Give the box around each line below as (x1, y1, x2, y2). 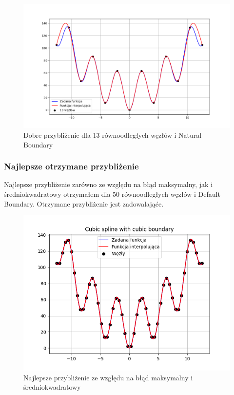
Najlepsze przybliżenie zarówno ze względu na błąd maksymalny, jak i (4, 179, 213, 189)
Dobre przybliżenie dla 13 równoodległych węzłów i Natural (23, 129, 202, 140)
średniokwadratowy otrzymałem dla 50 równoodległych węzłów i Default (4, 188, 220, 199)
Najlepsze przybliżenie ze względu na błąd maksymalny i (23, 372, 193, 382)
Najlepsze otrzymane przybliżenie (4, 160, 139, 172)
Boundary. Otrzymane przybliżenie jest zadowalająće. (4, 198, 164, 208)
